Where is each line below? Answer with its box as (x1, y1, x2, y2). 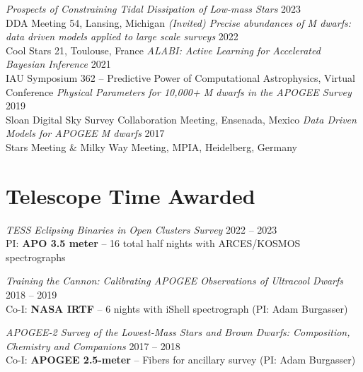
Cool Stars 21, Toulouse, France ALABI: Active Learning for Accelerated (6, 42, 321, 57)
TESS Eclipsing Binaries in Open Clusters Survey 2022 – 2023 (6, 222, 277, 236)
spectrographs (6, 249, 66, 264)
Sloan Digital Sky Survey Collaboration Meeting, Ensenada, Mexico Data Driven (6, 112, 357, 126)
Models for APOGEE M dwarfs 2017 (6, 126, 165, 140)
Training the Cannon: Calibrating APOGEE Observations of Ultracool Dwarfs (6, 273, 344, 288)
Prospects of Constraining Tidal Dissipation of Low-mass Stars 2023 (6, 1, 301, 16)
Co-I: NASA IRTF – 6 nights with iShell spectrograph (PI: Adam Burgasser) (6, 301, 348, 316)
